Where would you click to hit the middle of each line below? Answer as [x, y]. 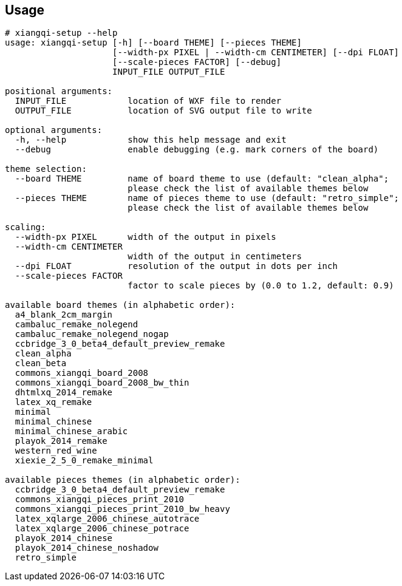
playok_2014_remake [61, 441]
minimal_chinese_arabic [71, 431]
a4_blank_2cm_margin [64, 315]
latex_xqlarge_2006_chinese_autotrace [107, 519]
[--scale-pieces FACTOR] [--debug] [197, 62]
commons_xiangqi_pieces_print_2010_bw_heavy [122, 509]
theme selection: [46, 169]
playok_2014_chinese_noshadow [87, 548]
